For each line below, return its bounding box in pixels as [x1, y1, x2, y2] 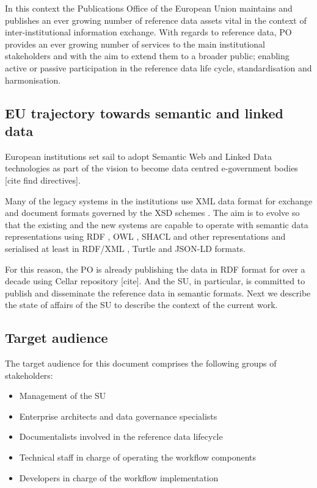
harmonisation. [5, 73, 61, 86]
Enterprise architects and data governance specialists [19, 409, 217, 422]
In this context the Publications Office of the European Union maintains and [5, 2, 293, 14]
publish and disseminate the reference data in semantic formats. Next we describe [5, 286, 311, 299]
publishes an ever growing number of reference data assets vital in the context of [5, 13, 307, 26]
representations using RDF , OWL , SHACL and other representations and [5, 230, 286, 243]
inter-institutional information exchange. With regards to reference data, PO [5, 26, 292, 38]
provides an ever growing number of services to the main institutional [5, 37, 265, 50]
